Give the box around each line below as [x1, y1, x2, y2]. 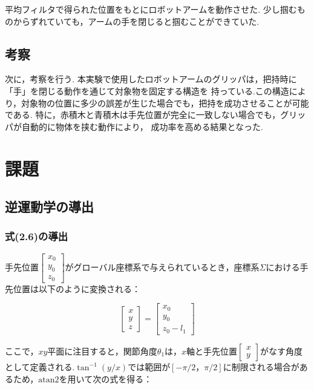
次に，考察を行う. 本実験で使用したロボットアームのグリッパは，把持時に [5, 73, 297, 85]
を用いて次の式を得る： [59, 372, 152, 385]
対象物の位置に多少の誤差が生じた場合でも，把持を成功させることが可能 [21, 96, 309, 109]
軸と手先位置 [186, 344, 238, 357]
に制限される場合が [223, 360, 299, 373]
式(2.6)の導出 [5, 229, 68, 244]
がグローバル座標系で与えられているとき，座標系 [65, 260, 260, 273]
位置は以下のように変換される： [13, 282, 140, 295]
